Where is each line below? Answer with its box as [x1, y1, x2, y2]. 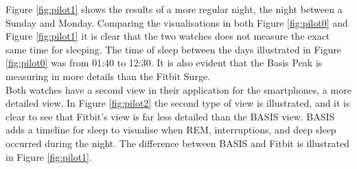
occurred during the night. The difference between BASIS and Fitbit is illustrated [5, 135, 349, 150]
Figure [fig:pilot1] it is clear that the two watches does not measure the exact [5, 29, 330, 43]
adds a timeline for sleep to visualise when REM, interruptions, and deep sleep [5, 122, 336, 137]
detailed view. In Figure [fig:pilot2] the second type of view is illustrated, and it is [5, 96, 350, 110]
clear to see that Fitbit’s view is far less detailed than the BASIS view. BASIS [5, 109, 335, 123]
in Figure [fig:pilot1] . [5, 149, 92, 164]
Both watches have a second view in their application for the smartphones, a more [5, 82, 352, 96]
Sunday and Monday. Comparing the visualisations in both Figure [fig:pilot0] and [5, 15, 348, 29]
